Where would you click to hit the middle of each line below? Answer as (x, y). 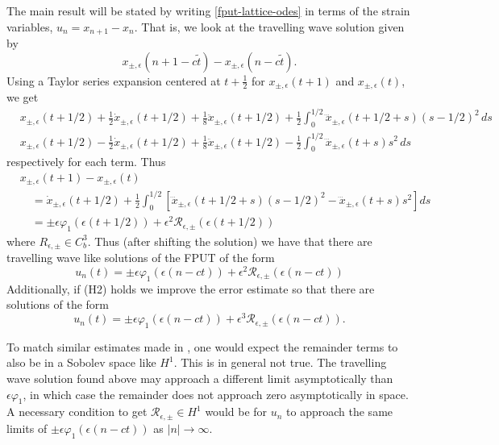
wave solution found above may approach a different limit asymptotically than (200, 378)
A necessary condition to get (77, 412)
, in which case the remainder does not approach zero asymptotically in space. (216, 394)
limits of (27, 428)
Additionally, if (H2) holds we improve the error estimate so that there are (191, 288)
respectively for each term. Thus (86, 162)
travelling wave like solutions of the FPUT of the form (141, 258)
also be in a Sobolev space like (81, 362)
